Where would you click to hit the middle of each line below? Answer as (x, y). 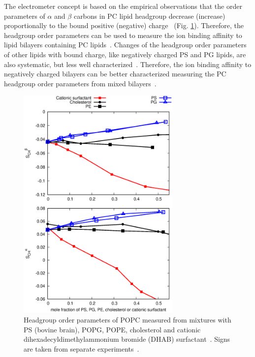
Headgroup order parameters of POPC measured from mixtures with (127, 319)
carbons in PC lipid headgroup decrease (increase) (149, 16)
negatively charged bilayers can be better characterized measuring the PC (115, 74)
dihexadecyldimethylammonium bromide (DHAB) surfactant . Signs (127, 339)
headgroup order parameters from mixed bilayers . (80, 83)
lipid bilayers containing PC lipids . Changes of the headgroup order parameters (125, 45)
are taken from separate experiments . (81, 348)
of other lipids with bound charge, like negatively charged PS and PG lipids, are (125, 54)
